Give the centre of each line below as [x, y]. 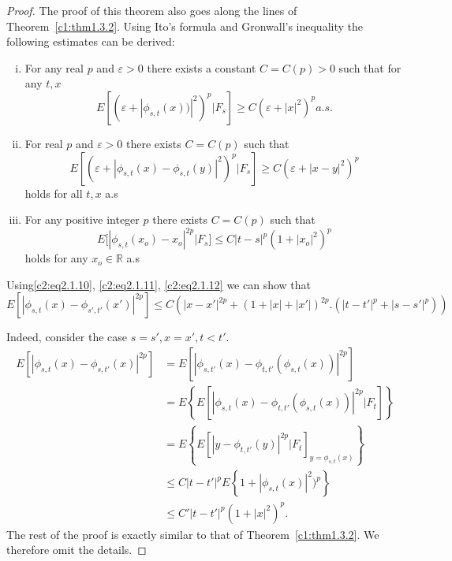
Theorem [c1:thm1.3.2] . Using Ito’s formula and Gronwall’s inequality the [185, 26]
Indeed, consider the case [67, 337]
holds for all [54, 193]
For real [44, 143]
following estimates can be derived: [91, 41]
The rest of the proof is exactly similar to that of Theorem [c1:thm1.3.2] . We [193, 534]
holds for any [56, 258]
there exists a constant [202, 67]
